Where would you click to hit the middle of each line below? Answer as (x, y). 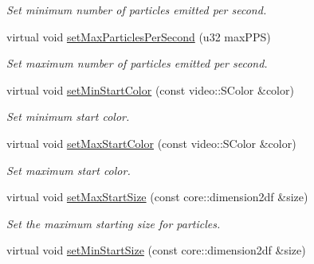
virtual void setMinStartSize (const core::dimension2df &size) (156, 250)
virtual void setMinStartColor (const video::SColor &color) (150, 89)
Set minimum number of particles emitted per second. (137, 10)
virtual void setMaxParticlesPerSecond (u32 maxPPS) (139, 36)
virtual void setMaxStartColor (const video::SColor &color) (151, 143)
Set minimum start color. (68, 116)
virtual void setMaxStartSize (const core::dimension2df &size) (157, 197)
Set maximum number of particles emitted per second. (137, 63)
